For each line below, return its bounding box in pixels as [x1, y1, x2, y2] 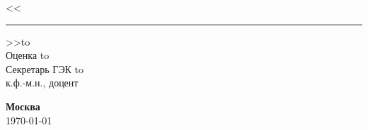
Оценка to [6, 48, 50, 63]
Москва [6, 98, 40, 113]
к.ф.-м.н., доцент [6, 75, 79, 90]
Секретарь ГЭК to [6, 61, 84, 76]
